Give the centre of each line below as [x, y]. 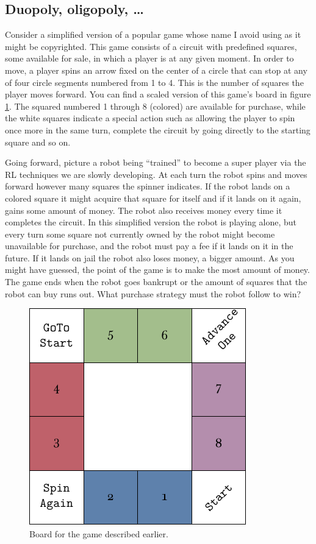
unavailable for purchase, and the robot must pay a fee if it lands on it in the [149, 246]
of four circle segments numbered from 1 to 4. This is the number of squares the [154, 82]
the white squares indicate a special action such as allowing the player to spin [150, 118]
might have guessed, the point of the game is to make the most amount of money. [157, 270]
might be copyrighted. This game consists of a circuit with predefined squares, [151, 46]
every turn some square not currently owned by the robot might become [140, 234]
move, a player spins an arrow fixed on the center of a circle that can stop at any [156, 70]
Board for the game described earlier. [99, 533]
